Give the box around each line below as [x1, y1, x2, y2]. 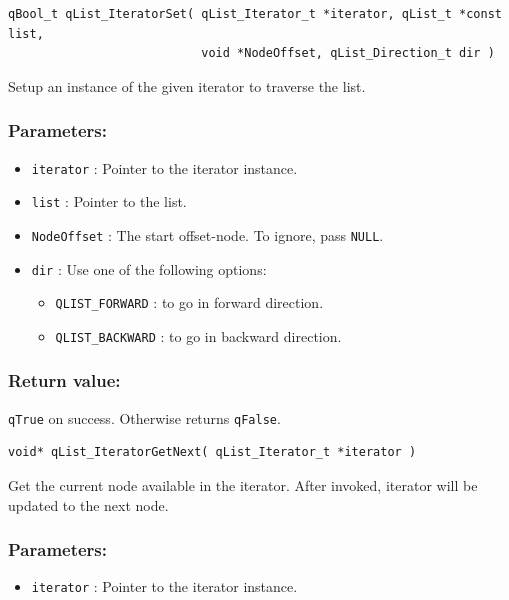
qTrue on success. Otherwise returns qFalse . [8, 407, 281, 428]
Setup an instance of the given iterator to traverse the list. [8, 75, 366, 96]
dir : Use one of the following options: [31, 258, 267, 279]
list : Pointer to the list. [31, 191, 187, 212]
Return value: [8, 368, 121, 393]
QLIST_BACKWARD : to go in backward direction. [55, 325, 342, 346]
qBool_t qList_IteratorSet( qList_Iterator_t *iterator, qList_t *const [8, 7, 502, 21]
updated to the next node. [8, 494, 169, 515]
